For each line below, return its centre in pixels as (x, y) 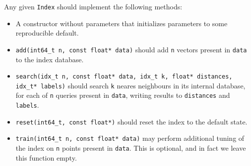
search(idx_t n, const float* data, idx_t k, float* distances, (124, 77)
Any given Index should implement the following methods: (93, 6)
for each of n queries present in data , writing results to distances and (123, 95)
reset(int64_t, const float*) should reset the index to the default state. (131, 121)
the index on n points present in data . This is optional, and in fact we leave (131, 148)
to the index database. (50, 59)
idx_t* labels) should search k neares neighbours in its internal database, (130, 85)
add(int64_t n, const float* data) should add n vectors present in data (131, 49)
